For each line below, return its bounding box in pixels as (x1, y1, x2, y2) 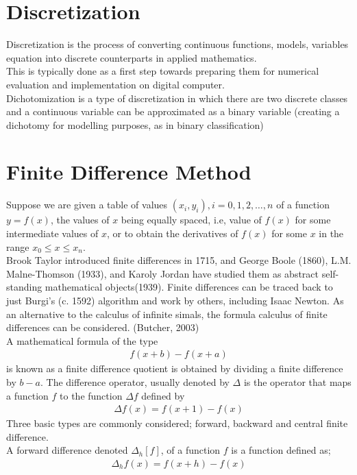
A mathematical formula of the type (6, 333, 158, 348)
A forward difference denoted (6, 443, 128, 457)
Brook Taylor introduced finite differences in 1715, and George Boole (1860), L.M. (6, 253, 352, 267)
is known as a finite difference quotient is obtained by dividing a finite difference (6, 361, 343, 376)
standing (6, 280, 42, 294)
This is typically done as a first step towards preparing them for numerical (6, 64, 319, 78)
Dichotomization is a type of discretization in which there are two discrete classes (6, 90, 348, 105)
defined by (141, 388, 185, 402)
